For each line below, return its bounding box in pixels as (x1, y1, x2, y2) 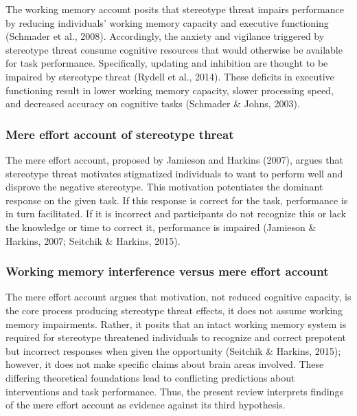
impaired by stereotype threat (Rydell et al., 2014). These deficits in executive (5, 69, 334, 83)
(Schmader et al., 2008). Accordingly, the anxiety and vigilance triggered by (5, 29, 325, 43)
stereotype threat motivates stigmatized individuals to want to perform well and (5, 166, 343, 180)
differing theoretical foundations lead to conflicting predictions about (5, 370, 295, 384)
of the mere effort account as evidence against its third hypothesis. (5, 397, 286, 412)
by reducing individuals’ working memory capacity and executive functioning (5, 15, 329, 30)
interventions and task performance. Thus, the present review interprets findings (5, 384, 343, 398)
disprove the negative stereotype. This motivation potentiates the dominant (5, 179, 323, 194)
